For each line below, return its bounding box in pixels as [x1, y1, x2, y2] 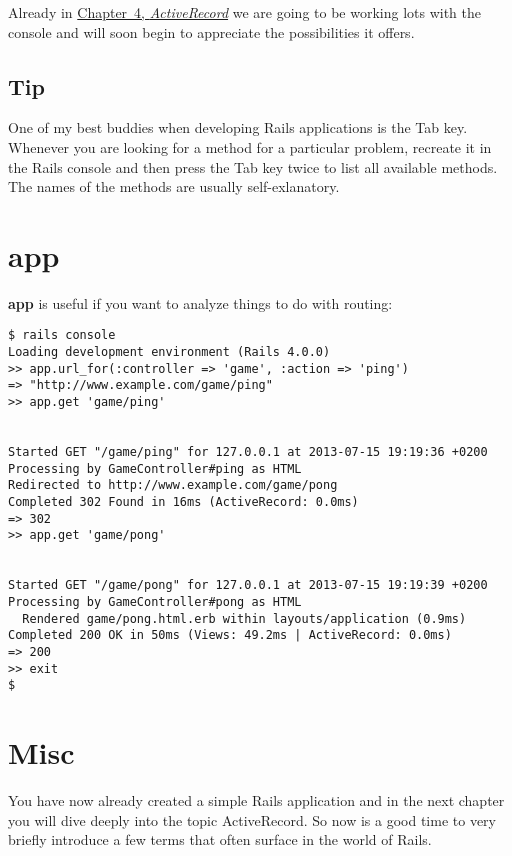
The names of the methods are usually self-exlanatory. [8, 176, 340, 197]
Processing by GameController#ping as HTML [8, 461, 302, 476]
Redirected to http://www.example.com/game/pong [8, 478, 338, 493]
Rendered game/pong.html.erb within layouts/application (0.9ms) [22, 611, 467, 626]
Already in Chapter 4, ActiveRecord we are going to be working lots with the [8, 2, 481, 22]
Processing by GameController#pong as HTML [8, 594, 302, 609]
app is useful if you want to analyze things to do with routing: [8, 292, 393, 313]
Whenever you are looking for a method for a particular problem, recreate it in [8, 136, 492, 157]
